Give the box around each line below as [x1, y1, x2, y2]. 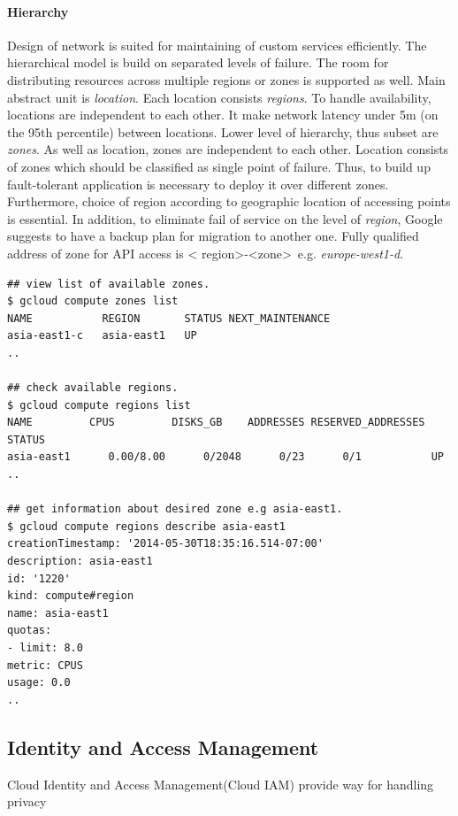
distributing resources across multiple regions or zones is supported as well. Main [7, 70, 446, 89]
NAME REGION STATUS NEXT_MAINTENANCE [7, 312, 331, 325]
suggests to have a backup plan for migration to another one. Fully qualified [7, 227, 419, 245]
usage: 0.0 [7, 676, 71, 689]
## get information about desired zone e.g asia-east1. [7, 503, 343, 516]
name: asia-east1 [7, 606, 109, 620]
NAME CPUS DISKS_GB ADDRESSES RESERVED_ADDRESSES [7, 416, 425, 429]
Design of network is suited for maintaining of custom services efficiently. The [7, 35, 427, 54]
